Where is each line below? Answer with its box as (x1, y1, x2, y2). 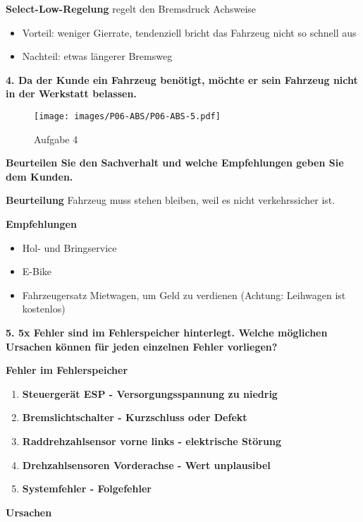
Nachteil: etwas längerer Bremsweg (22, 49, 173, 63)
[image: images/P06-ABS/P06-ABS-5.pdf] (34, 111, 221, 121)
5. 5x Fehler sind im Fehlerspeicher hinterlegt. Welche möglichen (6, 324, 328, 339)
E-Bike (22, 264, 52, 279)
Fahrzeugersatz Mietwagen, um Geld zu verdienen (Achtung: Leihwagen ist (22, 287, 346, 302)
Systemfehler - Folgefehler (22, 481, 152, 496)
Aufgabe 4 (34, 131, 78, 146)
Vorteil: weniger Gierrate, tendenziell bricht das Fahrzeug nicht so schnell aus (22, 25, 357, 40)
